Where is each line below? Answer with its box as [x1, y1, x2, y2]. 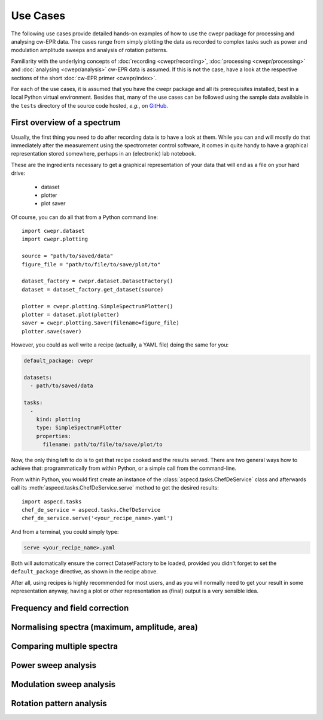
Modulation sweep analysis [11, 679, 116, 689]
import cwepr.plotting [22, 236, 89, 242]
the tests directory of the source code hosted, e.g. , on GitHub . [11, 102, 169, 109]
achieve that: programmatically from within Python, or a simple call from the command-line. [11, 464, 237, 472]
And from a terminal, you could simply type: [11, 528, 119, 535]
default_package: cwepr [23, 357, 94, 364]
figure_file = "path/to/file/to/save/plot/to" [22, 261, 161, 268]
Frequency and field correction [11, 603, 129, 613]
